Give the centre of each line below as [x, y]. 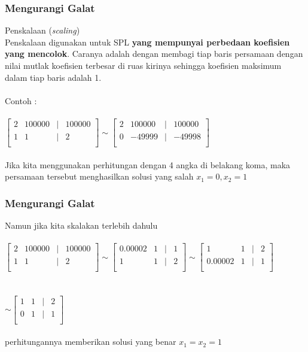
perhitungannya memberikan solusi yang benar [91, 342]
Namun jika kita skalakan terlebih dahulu [81, 225]
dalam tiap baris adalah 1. [53, 77]
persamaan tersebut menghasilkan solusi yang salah [99, 176]
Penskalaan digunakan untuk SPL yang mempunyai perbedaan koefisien [147, 42]
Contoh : [21, 100]
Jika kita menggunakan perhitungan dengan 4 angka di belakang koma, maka [148, 164]
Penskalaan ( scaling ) [42, 30]
